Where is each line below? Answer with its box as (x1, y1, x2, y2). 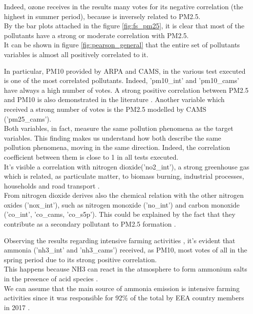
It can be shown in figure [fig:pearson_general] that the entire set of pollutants (4, 40, 240, 50)
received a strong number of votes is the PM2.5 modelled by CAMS (4, 104, 207, 114)
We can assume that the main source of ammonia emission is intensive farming (4, 283, 240, 293)
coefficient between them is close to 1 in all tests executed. (4, 151, 179, 162)
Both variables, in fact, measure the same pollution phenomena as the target (4, 123, 233, 133)
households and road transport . (4, 180, 100, 190)
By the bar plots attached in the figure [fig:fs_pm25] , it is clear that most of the (4, 21, 245, 31)
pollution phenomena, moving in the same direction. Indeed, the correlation (4, 142, 231, 152)
